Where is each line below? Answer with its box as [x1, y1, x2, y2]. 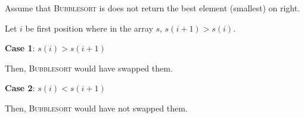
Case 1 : [5, 42, 35, 54]
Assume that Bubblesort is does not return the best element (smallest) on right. [5, 2, 300, 14]
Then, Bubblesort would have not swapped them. [5, 101, 188, 114]
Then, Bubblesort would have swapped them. [5, 61, 173, 74]
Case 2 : [5, 82, 35, 94]
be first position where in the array [25, 21, 153, 34]
